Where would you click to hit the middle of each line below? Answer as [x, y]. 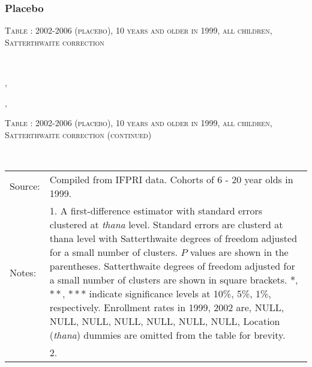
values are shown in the [239, 252]
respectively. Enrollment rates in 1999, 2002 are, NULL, [167, 307]
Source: [25, 186]
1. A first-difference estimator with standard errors [156, 210]
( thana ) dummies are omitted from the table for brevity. [167, 335]
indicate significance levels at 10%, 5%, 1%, [180, 293]
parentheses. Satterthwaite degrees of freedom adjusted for [172, 265]
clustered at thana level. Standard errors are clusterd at [166, 224]
